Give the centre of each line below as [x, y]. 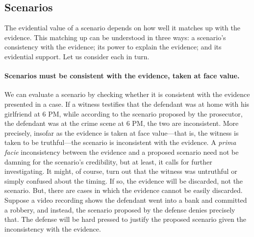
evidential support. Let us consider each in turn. [77, 56]
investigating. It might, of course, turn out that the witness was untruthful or [121, 171]
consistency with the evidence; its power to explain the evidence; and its [113, 47]
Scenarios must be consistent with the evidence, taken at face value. [122, 76]
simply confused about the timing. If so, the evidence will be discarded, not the [124, 180]
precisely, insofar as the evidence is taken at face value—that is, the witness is [122, 132]
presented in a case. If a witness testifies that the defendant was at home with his [127, 104]
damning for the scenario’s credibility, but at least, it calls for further [108, 161]
